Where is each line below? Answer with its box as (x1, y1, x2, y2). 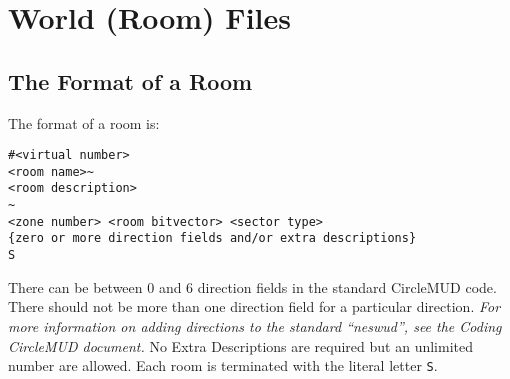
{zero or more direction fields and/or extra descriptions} (8, 231, 417, 246)
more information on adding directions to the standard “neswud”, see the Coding (8, 315, 502, 336)
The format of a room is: (8, 112, 160, 133)
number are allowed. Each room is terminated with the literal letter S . (8, 355, 438, 376)
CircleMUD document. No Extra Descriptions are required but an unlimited (8, 335, 473, 356)
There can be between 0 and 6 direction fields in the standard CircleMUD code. (8, 276, 497, 297)
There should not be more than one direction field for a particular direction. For (8, 296, 501, 317)
